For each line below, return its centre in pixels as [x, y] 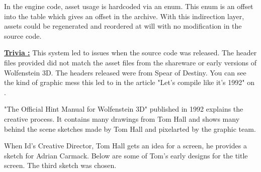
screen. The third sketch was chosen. [60, 165]
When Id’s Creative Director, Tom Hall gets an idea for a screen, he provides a [125, 146]
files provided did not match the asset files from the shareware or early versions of [130, 62]
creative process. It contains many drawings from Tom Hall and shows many [122, 118]
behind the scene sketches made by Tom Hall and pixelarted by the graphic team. [130, 128]
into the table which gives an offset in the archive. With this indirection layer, [124, 16]
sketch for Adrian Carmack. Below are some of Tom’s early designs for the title [126, 155]
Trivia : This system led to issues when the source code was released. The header [130, 53]
